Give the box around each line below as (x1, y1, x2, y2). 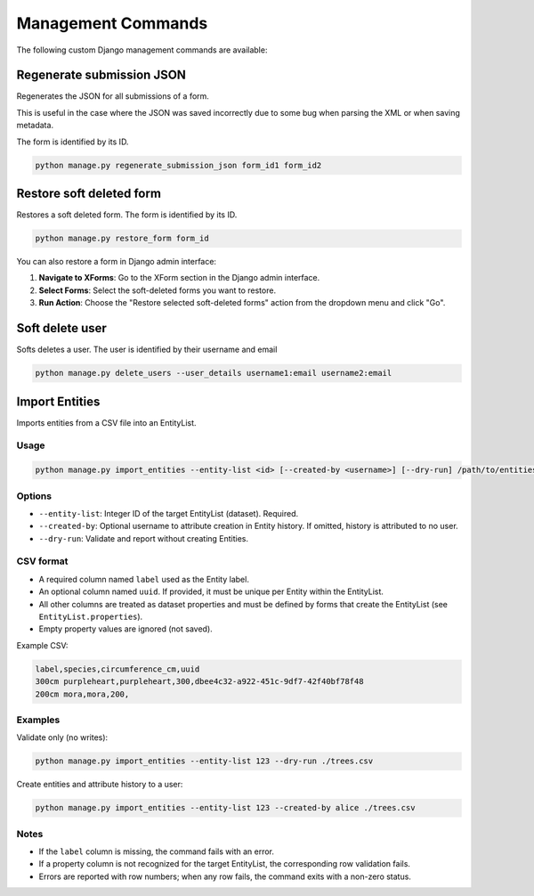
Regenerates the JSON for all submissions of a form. (16, 91, 209, 102)
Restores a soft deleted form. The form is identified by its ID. (16, 209, 238, 220)
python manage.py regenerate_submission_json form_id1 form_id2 (35, 160, 322, 170)
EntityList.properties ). (38, 611, 143, 623)
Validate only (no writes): (16, 732, 109, 743)
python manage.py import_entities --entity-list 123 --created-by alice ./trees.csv (35, 802, 416, 813)
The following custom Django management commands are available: (16, 45, 268, 55)
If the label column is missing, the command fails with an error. (38, 846, 275, 857)
